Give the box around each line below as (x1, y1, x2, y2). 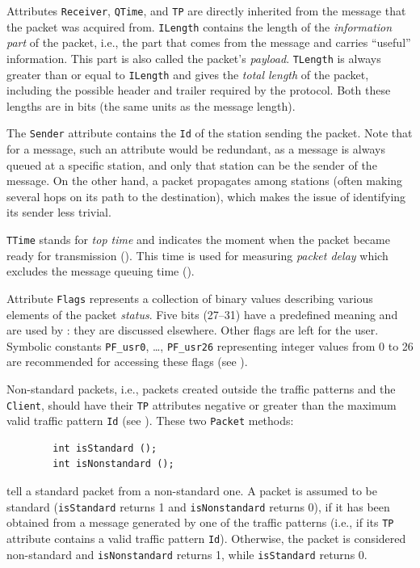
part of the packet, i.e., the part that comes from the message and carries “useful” (6, 34, 411, 51)
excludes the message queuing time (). (6, 263, 195, 280)
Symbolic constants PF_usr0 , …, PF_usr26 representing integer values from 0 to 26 (6, 337, 414, 354)
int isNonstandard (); (52, 458, 174, 470)
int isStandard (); (52, 442, 157, 454)
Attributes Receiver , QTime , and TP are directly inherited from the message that (6, 2, 406, 19)
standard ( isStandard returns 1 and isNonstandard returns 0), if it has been (6, 498, 390, 515)
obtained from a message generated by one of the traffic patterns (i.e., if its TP (6, 514, 394, 531)
